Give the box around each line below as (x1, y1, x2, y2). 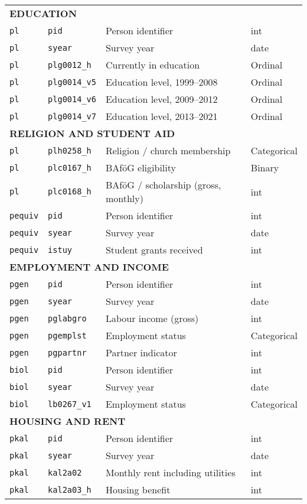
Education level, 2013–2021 (105, 109, 218, 123)
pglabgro (48, 313, 87, 323)
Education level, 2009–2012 (105, 92, 218, 106)
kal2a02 (48, 467, 82, 477)
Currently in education (105, 58, 200, 71)
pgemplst (48, 330, 87, 340)
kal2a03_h (48, 485, 92, 495)
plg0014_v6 (48, 94, 96, 104)
